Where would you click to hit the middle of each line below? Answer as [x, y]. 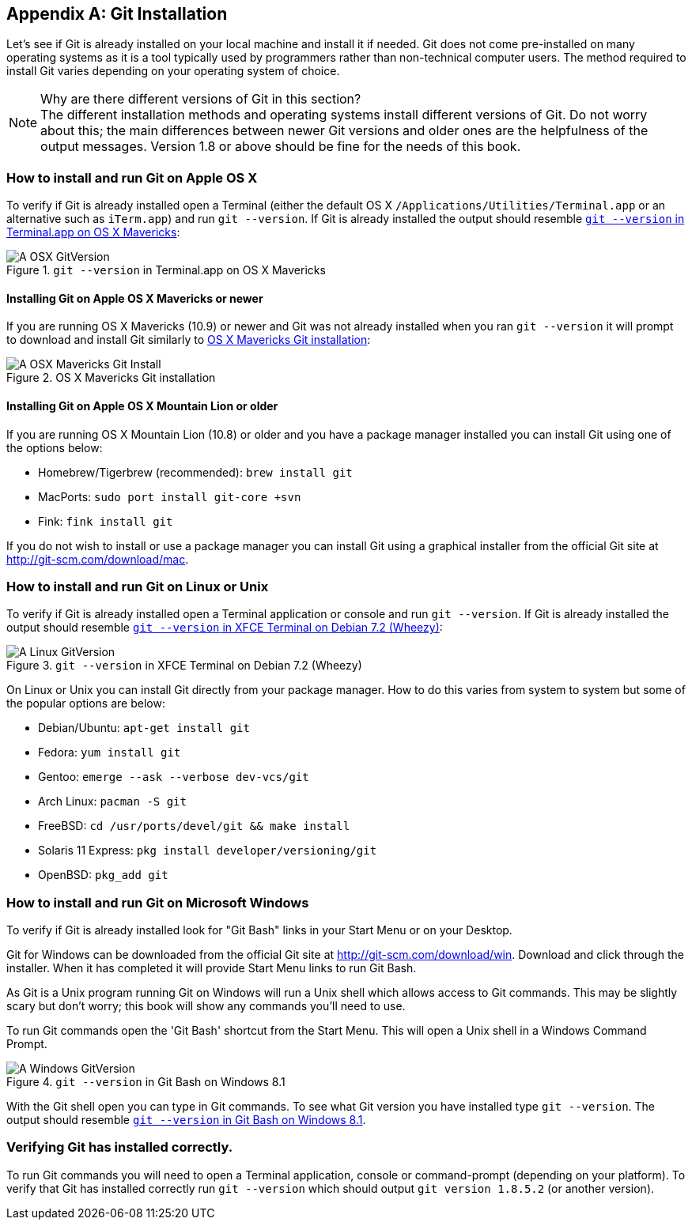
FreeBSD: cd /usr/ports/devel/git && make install [194, 826]
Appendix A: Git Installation [117, 14]
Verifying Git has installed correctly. [120, 1147]
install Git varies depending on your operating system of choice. [173, 71]
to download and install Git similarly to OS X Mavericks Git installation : [189, 340]
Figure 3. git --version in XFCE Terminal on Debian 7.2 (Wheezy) [184, 666]
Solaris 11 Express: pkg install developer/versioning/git [208, 851]
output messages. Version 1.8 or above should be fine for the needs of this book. [281, 147]
